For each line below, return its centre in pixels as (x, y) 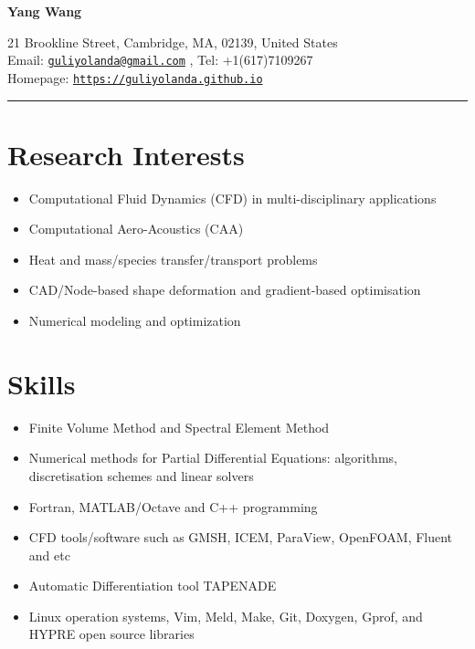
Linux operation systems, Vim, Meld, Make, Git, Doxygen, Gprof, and (226, 616)
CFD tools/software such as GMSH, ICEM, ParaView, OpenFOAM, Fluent (241, 537)
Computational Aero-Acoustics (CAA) (136, 229)
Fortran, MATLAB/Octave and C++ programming (173, 506)
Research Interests (126, 154)
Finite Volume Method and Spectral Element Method (179, 427)
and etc (49, 555)
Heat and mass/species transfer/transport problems (173, 259)
